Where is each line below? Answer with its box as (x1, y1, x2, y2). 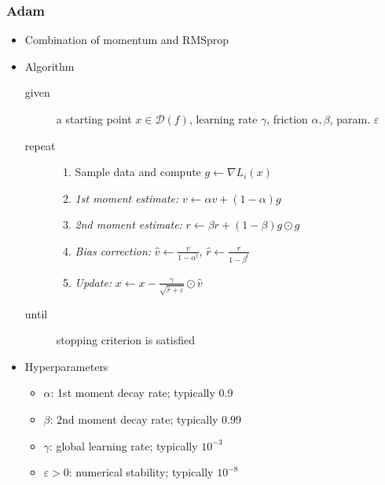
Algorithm (24, 57, 75, 74)
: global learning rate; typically (49, 437, 198, 454)
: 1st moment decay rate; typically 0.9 (50, 384, 233, 401)
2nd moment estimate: (75, 216, 182, 233)
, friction (266, 111, 308, 127)
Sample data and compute (75, 164, 201, 180)
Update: (75, 274, 112, 290)
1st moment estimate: (75, 189, 179, 206)
